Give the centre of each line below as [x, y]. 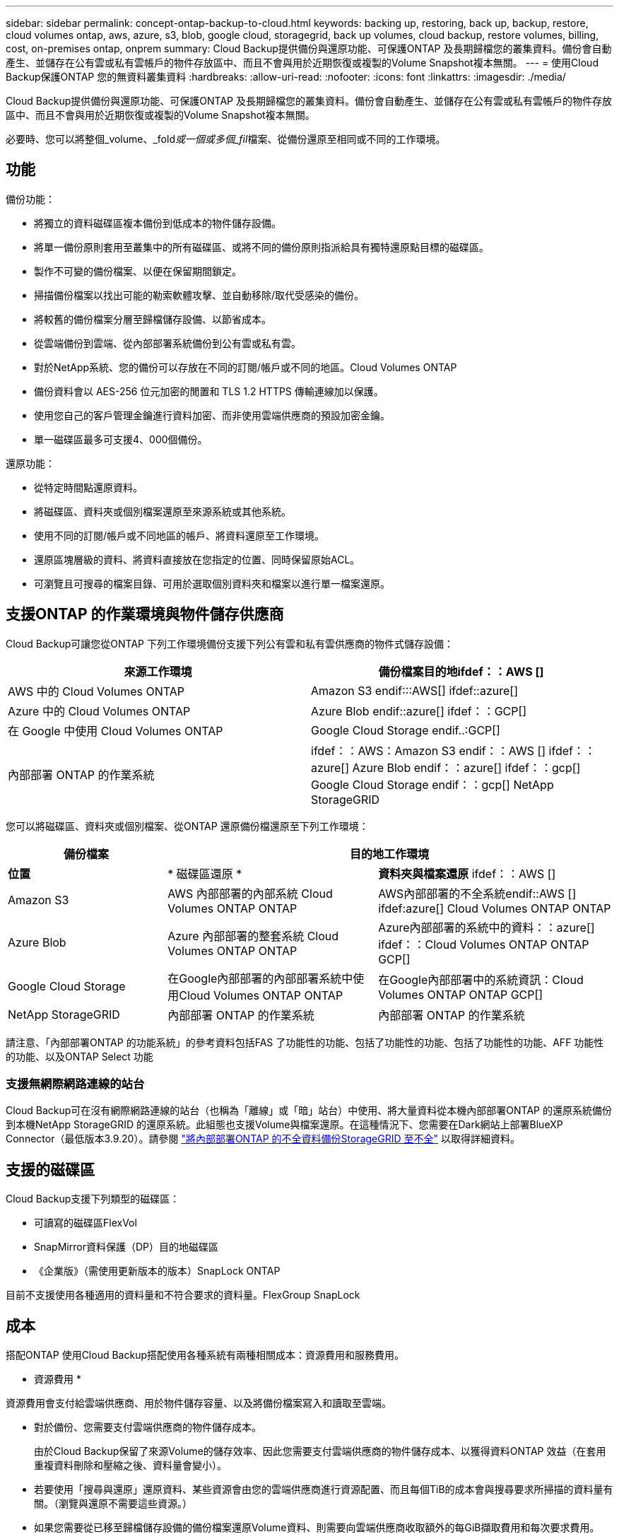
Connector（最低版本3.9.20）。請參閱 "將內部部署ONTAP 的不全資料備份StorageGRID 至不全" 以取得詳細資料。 [263, 1139]
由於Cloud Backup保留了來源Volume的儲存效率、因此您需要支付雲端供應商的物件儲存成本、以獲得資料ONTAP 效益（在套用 [320, 1451]
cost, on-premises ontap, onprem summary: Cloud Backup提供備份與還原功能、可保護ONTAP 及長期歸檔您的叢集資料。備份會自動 [309, 48]
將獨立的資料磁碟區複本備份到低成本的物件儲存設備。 [158, 223]
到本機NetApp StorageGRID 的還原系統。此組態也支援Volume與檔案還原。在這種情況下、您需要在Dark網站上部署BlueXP [284, 1125]
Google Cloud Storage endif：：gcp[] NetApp [432, 784]
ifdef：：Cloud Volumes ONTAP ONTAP [484, 944]
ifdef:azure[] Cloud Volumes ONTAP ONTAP [495, 908]
